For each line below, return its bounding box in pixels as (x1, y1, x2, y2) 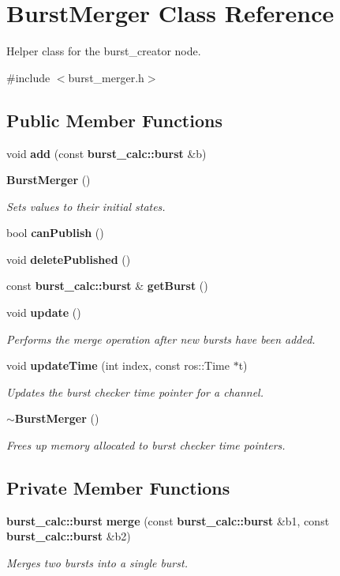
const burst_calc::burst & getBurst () (6, 277, 208, 294)
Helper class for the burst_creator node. (6, 43, 201, 59)
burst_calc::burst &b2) (6, 528, 131, 544)
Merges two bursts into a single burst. (6, 555, 188, 571)
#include (6, 69, 50, 85)
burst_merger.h (68, 69, 144, 85)
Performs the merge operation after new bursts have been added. (6, 330, 316, 347)
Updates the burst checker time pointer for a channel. (6, 383, 264, 400)
